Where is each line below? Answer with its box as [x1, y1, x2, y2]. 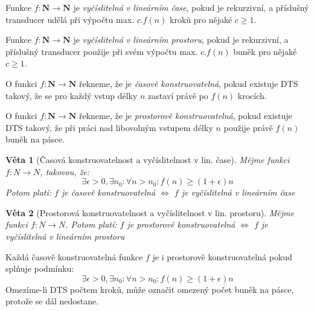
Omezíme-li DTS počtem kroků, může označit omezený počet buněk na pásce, [5, 283, 294, 295]
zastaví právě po [148, 89, 208, 101]
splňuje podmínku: [5, 262, 74, 275]
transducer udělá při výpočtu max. [5, 13, 134, 25]
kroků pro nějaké [170, 13, 232, 25]
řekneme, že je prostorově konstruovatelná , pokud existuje [78, 109, 292, 122]
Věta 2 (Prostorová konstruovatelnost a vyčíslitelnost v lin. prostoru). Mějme [5, 206, 294, 219]
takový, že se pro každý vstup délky [5, 89, 138, 101]
